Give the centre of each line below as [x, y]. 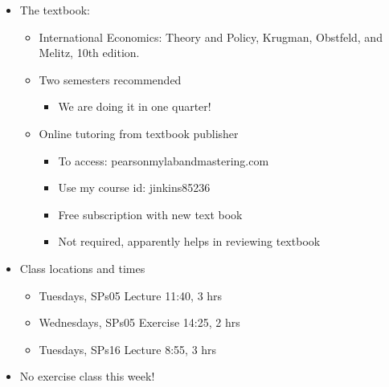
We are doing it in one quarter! [135, 106]
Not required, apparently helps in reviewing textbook [189, 241]
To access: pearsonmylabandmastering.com [164, 160]
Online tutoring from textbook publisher [139, 133]
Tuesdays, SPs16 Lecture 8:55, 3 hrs [128, 349]
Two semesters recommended [110, 79]
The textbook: [55, 10]
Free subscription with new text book [150, 214]
